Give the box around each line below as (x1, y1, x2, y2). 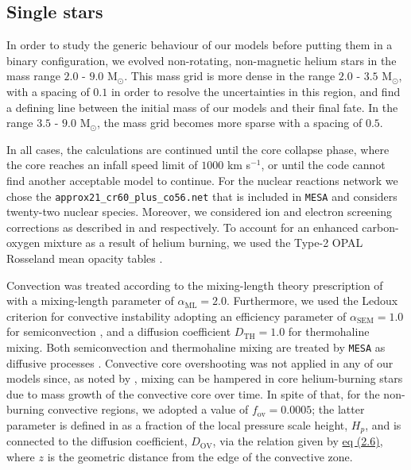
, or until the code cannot (261, 156, 386, 173)
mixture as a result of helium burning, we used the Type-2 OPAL (44, 234, 363, 251)
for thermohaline (288, 323, 370, 340)
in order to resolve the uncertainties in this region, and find (111, 83, 401, 99)
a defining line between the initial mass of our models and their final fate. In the (6, 98, 398, 115)
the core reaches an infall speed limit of (6, 156, 198, 173)
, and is (365, 416, 401, 433)
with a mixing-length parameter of (6, 292, 174, 309)
